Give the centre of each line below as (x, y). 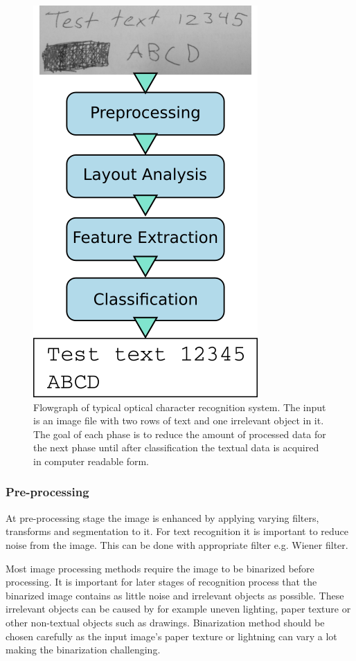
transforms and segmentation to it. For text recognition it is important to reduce (177, 531)
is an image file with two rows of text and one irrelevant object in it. (179, 420)
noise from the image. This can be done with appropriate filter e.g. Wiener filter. (177, 544)
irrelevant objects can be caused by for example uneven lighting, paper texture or (178, 609)
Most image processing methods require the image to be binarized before (160, 568)
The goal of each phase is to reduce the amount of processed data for (180, 434)
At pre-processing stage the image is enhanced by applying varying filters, (162, 517)
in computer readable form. (91, 461)
